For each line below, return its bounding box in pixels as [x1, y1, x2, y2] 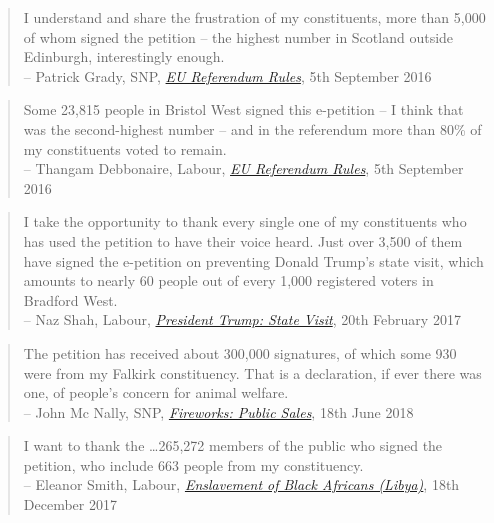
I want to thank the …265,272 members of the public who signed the [23, 435, 443, 456]
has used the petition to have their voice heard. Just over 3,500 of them [23, 230, 463, 251]
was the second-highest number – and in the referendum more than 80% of [23, 118, 482, 139]
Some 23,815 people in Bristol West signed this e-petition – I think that [23, 99, 464, 120]
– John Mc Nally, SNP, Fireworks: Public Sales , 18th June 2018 [23, 401, 414, 422]
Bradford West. [23, 289, 118, 310]
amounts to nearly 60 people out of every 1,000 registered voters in [23, 270, 434, 291]
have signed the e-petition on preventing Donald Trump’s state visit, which [23, 250, 484, 271]
